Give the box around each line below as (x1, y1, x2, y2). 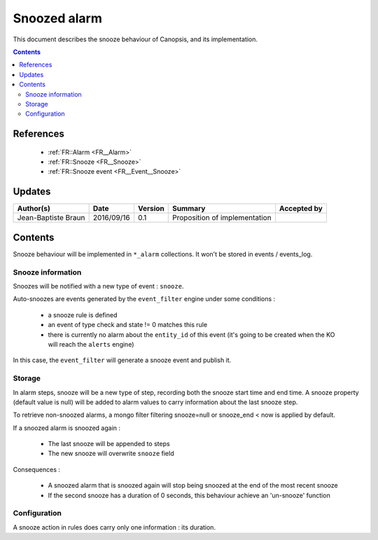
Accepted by (279, 204, 323, 214)
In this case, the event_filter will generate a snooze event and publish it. (13, 356, 232, 364)
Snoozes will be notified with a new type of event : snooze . (13, 282, 184, 291)
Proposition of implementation (172, 213, 272, 223)
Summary (172, 204, 206, 214)
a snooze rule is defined (48, 310, 118, 319)
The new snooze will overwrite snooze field (48, 449, 174, 458)
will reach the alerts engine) (48, 340, 134, 348)
